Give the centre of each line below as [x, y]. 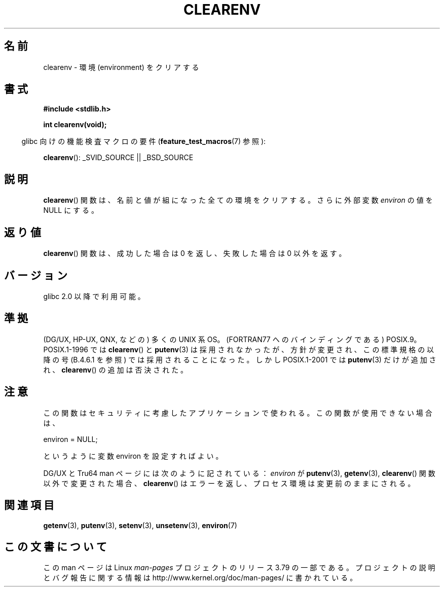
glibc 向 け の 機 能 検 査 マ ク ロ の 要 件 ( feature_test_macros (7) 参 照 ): [144, 141]
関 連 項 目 [29, 505]
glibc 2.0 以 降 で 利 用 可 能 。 [94, 296]
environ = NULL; [70, 439]
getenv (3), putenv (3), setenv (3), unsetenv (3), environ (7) [140, 525]
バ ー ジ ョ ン [36, 275]
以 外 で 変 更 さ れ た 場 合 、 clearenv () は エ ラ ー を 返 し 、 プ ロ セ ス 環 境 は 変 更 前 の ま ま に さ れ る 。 [229, 483]
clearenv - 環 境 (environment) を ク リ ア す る [121, 67]
